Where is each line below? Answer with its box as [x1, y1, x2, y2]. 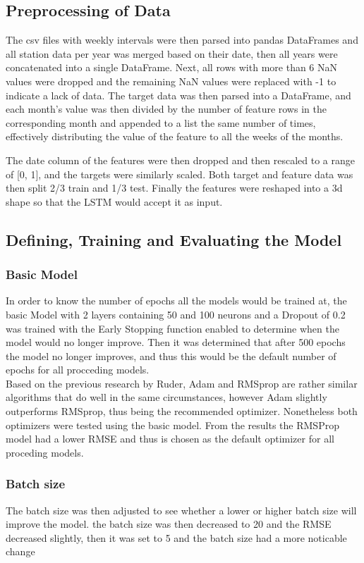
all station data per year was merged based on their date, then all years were [6, 46, 338, 61]
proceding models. [6, 445, 84, 459]
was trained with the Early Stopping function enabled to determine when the [6, 321, 339, 335]
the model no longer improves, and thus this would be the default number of [6, 348, 336, 363]
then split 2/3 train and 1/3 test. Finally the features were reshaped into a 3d [6, 180, 343, 195]
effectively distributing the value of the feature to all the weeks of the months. [6, 129, 344, 144]
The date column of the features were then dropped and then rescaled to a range [6, 152, 355, 167]
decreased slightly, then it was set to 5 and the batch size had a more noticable [6, 530, 347, 545]
